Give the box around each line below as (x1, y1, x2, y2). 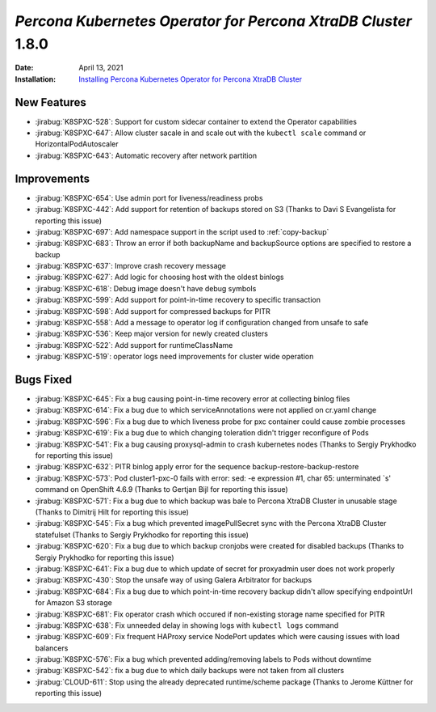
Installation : (15, 74, 57, 84)
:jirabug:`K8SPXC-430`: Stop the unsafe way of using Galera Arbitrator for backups (35, 575, 312, 585)
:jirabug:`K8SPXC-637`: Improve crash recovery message (35, 261, 226, 271)
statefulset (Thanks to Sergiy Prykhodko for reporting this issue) (35, 530, 249, 540)
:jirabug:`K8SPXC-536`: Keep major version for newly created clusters (35, 328, 268, 339)
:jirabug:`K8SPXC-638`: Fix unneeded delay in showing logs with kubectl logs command (35, 620, 339, 630)
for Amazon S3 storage (35, 598, 112, 608)
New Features (15, 95, 86, 109)
